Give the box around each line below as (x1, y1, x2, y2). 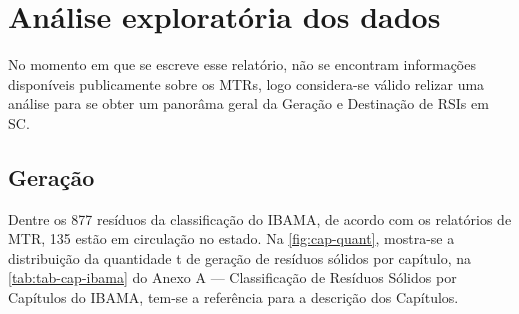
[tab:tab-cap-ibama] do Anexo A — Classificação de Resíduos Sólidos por (8, 267, 457, 288)
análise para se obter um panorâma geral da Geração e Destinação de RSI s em (8, 93, 489, 114)
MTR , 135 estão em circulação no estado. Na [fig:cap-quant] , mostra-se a (8, 228, 455, 249)
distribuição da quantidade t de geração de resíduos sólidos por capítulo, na (8, 247, 471, 268)
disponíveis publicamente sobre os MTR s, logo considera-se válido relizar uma (8, 73, 485, 94)
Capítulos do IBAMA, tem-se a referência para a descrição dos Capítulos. (8, 287, 459, 308)
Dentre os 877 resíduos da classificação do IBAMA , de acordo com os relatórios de (8, 208, 512, 229)
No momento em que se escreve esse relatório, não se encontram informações (8, 54, 476, 75)
